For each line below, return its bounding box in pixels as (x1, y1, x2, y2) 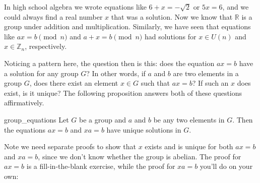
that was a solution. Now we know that (111, 11, 233, 22)
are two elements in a (173, 68, 239, 78)
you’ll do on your (200, 161, 253, 171)
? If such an (192, 78, 229, 88)
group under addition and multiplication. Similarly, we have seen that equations (4, 21, 251, 32)
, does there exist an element (29, 78, 118, 88)
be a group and (79, 114, 126, 125)
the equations (4, 124, 46, 135)
